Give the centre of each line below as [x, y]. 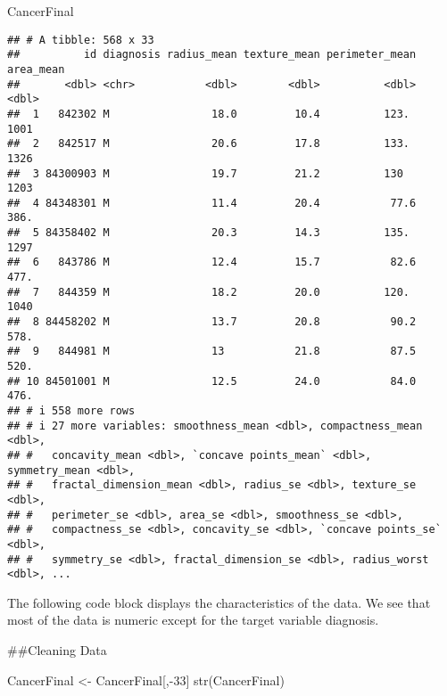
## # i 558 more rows [71, 411]
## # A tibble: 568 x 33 [81, 40]
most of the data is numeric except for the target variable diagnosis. [193, 620]
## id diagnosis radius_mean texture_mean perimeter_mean [212, 55]
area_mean [36, 69]
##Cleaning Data [57, 650]
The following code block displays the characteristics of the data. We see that [219, 602]
